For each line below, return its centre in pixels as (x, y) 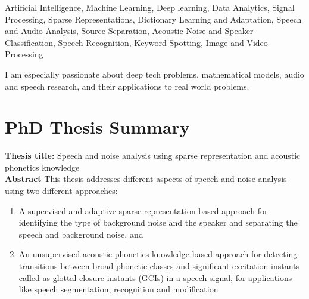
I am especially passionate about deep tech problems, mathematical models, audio (154, 74)
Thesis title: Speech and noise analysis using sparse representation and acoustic (153, 155)
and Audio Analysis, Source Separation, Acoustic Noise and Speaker (129, 31)
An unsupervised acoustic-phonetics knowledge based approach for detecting (158, 254)
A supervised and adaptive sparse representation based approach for (143, 210)
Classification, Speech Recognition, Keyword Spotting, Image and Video (136, 42)
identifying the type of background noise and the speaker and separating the (158, 222)
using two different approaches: (61, 191)
